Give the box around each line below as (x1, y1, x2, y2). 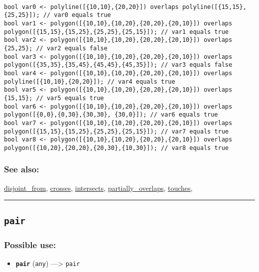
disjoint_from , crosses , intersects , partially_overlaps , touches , (4, 182, 193, 193)
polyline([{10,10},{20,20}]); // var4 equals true (4, 78, 175, 85)
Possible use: (4, 238, 56, 251)
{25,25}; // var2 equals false (4, 44, 108, 52)
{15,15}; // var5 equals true (4, 94, 104, 102)
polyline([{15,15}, (182, 3, 247, 10)
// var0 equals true (43, 11, 111, 19)
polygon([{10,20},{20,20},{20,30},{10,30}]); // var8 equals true (4, 144, 229, 151)
